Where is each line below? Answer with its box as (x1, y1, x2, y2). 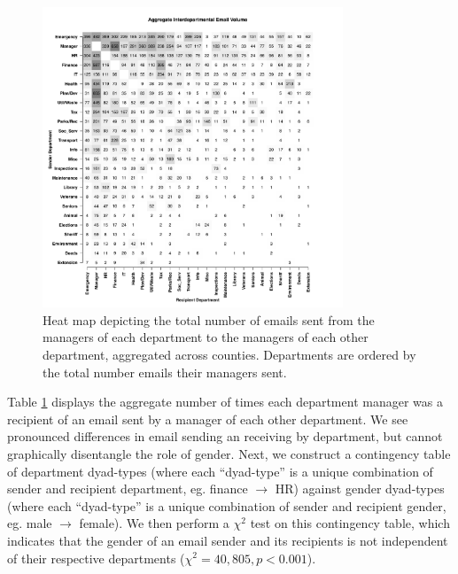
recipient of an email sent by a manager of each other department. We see (7, 409, 408, 428)
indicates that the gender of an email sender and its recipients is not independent (7, 531, 448, 549)
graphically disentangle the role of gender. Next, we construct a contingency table (7, 444, 451, 462)
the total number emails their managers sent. (43, 362, 287, 381)
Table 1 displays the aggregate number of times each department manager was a (7, 392, 443, 411)
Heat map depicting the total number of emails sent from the (43, 310, 375, 329)
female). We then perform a (79, 514, 229, 532)
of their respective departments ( (7, 548, 185, 567)
